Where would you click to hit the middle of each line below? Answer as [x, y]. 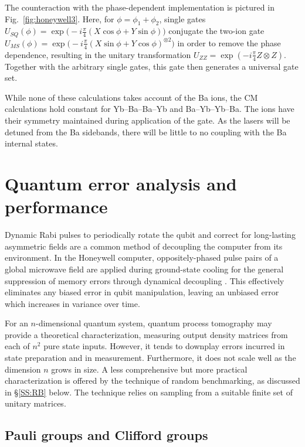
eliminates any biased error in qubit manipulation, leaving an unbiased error [142, 292]
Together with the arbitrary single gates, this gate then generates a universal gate [152, 66]
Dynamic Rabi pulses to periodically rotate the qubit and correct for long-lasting [150, 235]
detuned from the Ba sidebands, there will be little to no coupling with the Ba [146, 132]
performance [56, 207]
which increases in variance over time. [72, 303]
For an [16, 323]
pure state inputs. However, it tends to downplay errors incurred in [164, 346]
